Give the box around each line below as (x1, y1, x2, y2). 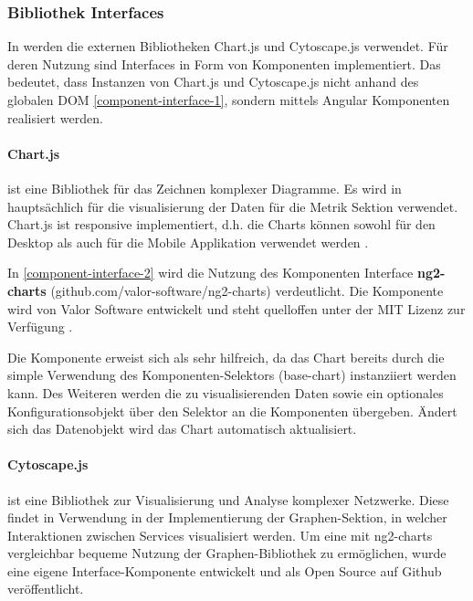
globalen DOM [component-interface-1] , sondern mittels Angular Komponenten (7, 90, 450, 109)
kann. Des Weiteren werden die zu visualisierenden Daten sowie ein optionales (7, 383, 444, 402)
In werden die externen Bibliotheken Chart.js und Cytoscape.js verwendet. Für (7, 37, 448, 56)
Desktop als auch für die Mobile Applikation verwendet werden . (7, 232, 369, 251)
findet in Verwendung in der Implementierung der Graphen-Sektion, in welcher (7, 508, 447, 527)
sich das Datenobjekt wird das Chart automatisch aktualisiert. (7, 419, 357, 438)
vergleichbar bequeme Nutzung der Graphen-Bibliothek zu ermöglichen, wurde (7, 543, 447, 563)
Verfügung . (7, 317, 73, 336)
